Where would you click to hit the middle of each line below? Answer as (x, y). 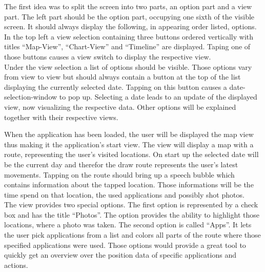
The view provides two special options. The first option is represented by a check (131, 205)
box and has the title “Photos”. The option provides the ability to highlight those (132, 214)
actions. (16, 265)
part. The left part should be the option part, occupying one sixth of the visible (129, 16)
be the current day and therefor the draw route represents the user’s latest (121, 164)
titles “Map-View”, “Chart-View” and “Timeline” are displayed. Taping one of (127, 46)
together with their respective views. (61, 117)
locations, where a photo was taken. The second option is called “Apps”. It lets (128, 225)
